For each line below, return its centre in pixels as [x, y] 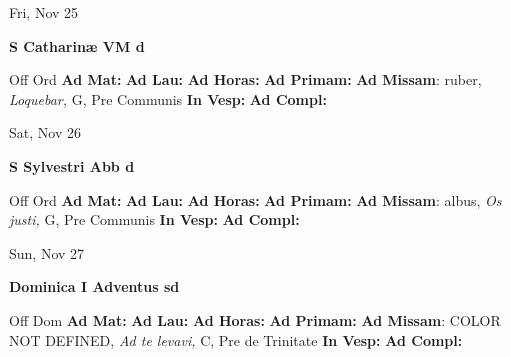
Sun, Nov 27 [47, 252]
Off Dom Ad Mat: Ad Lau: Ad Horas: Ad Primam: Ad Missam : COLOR [255, 319]
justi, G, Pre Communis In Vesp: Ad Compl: [154, 219]
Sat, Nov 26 [45, 132]
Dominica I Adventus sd [94, 286]
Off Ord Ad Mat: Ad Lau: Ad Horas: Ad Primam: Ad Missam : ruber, [245, 79]
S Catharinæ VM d [77, 45]
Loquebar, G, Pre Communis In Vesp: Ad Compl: [168, 98]
